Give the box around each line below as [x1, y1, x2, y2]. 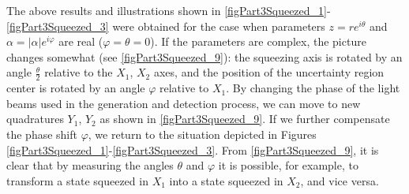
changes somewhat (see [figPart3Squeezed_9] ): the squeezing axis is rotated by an [6, 48, 403, 65]
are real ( [58, 33, 103, 50]
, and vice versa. [300, 172, 379, 188]
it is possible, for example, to [218, 157, 358, 173]
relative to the [44, 64, 113, 80]
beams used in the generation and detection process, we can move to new [6, 95, 361, 111]
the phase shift [6, 125, 77, 142]
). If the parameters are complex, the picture [150, 33, 366, 50]
